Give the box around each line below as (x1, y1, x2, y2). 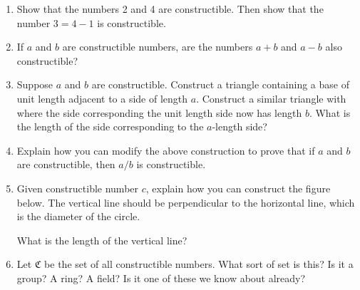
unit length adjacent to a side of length (16, 90, 188, 105)
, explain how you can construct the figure (145, 180, 331, 195)
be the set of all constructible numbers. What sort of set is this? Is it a (44, 257, 354, 271)
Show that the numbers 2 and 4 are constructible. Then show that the (16, 1, 324, 16)
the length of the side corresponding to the (16, 119, 204, 134)
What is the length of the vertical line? (16, 232, 187, 247)
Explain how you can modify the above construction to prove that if (16, 143, 315, 157)
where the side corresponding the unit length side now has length (16, 105, 302, 120)
